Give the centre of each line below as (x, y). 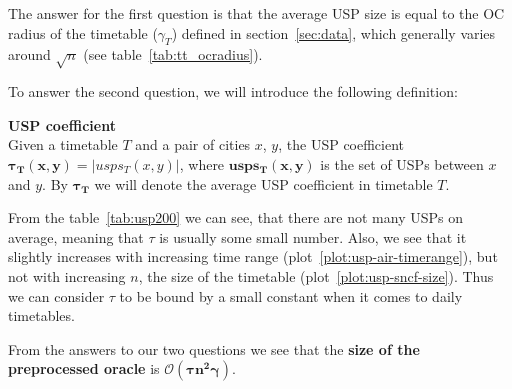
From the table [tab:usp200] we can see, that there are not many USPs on (235, 217)
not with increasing (67, 275)
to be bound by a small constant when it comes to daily (291, 295)
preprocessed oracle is (84, 368)
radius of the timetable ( (83, 32)
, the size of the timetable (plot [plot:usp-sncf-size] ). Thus (316, 275)
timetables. (41, 315)
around (29, 54)
